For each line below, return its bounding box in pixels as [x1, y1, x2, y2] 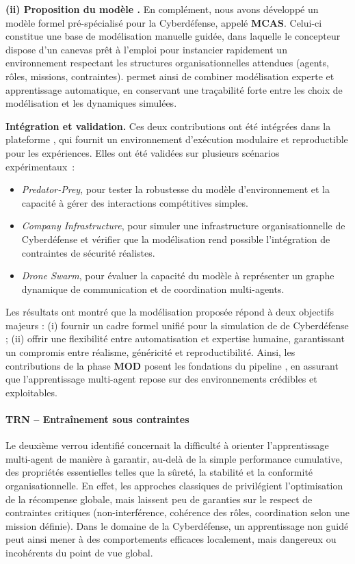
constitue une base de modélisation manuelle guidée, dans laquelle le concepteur [5, 29, 341, 43]
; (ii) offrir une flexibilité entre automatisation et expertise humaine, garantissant [5, 331, 345, 346]
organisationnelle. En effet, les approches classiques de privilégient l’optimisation [5, 478, 343, 493]
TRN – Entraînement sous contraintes [5, 412, 189, 426]
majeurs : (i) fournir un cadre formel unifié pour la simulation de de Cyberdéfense [5, 318, 349, 332]
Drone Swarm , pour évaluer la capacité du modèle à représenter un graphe [21, 268, 334, 283]
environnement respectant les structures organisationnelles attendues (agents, [5, 55, 329, 70]
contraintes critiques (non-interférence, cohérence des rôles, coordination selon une [5, 505, 350, 520]
